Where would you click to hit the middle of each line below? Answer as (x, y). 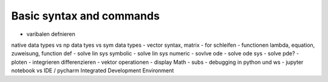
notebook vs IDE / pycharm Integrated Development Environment (93, 70)
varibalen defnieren (51, 34)
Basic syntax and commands (86, 16)
